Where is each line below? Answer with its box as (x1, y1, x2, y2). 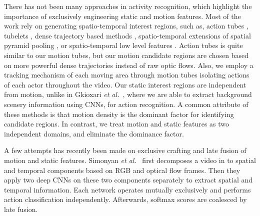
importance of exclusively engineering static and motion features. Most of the (4, 10, 241, 21)
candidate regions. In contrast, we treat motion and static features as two (4, 118, 229, 129)
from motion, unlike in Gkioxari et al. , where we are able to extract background (4, 89, 252, 99)
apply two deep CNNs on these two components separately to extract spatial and (4, 174, 253, 185)
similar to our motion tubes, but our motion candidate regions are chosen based (4, 49, 249, 60)
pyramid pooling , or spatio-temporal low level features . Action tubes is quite (4, 40, 243, 50)
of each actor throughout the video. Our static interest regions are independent (4, 79, 246, 89)
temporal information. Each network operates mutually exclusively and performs (4, 184, 251, 194)
